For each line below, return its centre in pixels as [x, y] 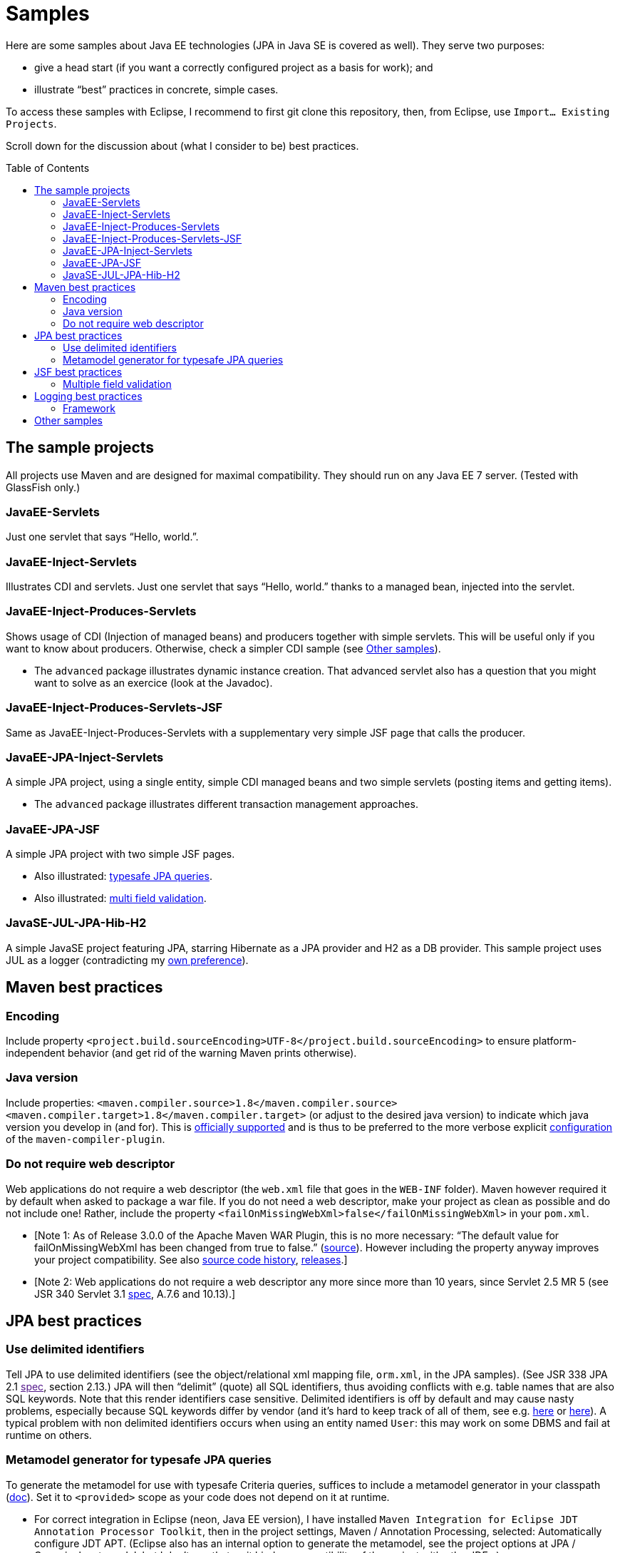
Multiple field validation [117, 384]
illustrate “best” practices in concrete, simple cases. [156, 89]
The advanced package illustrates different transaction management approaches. [226, 804]
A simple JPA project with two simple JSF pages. [120, 854]
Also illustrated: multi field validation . [120, 898]
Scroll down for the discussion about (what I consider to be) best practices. [182, 145]
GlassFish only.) [43, 487]
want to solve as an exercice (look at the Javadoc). [154, 682]
